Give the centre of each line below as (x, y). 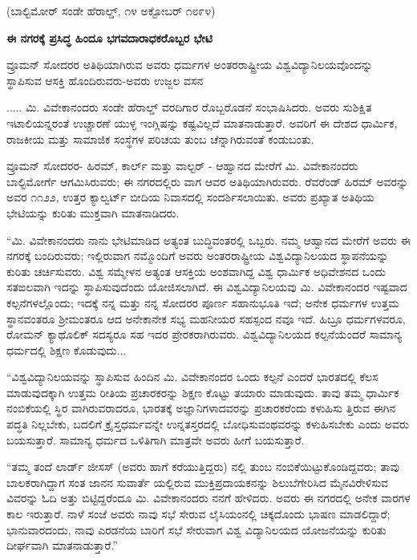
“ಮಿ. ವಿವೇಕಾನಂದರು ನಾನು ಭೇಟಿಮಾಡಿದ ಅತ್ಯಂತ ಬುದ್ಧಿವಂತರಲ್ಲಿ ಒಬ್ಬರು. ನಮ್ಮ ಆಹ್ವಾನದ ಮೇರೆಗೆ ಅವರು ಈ (208, 239)
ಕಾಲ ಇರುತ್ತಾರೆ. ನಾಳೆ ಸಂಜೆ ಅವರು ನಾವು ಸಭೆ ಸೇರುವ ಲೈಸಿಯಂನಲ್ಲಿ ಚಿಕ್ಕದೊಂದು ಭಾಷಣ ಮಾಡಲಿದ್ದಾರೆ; (198, 514)
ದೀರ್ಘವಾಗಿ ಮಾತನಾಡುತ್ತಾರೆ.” (62, 545)
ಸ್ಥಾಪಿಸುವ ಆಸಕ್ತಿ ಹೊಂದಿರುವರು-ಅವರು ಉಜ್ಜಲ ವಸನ (105, 80)
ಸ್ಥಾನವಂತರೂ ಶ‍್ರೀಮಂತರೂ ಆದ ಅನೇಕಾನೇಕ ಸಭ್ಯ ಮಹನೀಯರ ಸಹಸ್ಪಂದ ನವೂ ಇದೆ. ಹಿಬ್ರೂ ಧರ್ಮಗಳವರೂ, (206, 318)
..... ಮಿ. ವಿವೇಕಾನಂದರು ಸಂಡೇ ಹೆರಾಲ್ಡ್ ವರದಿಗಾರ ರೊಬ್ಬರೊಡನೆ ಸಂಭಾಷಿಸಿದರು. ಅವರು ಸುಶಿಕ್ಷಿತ (189, 107)
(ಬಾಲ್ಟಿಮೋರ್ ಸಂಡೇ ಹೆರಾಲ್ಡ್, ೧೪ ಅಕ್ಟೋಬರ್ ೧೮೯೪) (111, 10)
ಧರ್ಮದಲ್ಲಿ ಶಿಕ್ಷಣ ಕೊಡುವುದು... (67, 349)
